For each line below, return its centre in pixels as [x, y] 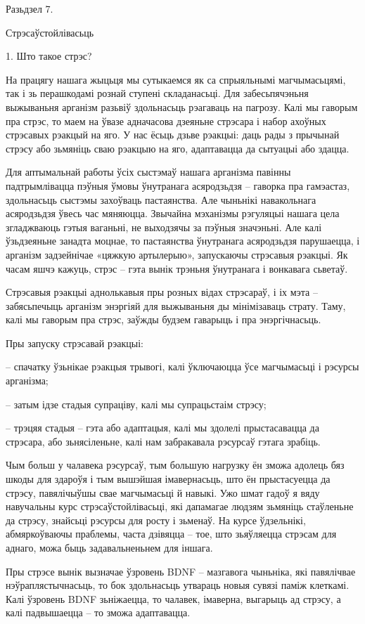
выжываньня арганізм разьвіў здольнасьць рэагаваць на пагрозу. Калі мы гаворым [182, 106]
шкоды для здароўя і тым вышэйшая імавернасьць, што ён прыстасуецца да [168, 479]
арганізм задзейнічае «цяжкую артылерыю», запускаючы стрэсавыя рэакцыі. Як [177, 254]
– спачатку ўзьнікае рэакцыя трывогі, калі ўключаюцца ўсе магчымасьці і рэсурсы [182, 366]
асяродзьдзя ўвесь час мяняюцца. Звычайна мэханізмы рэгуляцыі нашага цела [173, 213]
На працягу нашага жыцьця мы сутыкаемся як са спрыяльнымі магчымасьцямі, [176, 79]
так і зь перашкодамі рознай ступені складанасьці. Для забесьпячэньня [157, 93]
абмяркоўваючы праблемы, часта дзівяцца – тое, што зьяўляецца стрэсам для [171, 534]
